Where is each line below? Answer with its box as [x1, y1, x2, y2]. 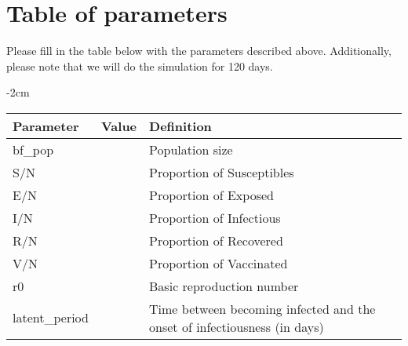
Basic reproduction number [149, 276, 299, 295]
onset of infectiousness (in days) [149, 317, 324, 336]
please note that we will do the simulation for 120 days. [6, 57, 273, 74]
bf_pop [13, 140, 54, 158]
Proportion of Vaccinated [149, 253, 288, 272]
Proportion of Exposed [149, 185, 274, 204]
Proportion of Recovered [149, 231, 283, 249]
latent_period [13, 308, 89, 327]
